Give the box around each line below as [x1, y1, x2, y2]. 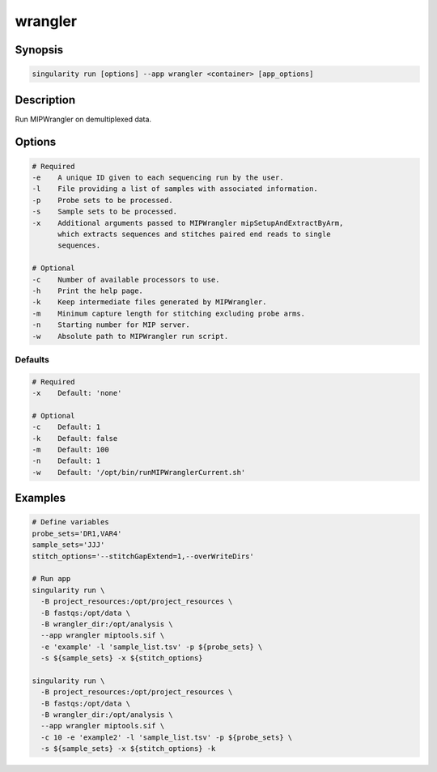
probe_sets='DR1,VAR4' [32, 528, 122, 538]
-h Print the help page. [32, 286, 143, 295]
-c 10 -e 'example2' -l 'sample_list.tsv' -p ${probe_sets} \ [40, 732, 293, 742]
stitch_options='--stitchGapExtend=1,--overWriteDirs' [32, 551, 254, 561]
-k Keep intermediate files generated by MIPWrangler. [32, 298, 267, 307]
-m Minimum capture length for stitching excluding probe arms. [32, 308, 306, 318]
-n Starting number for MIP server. [32, 320, 190, 329]
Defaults [15, 354, 50, 365]
